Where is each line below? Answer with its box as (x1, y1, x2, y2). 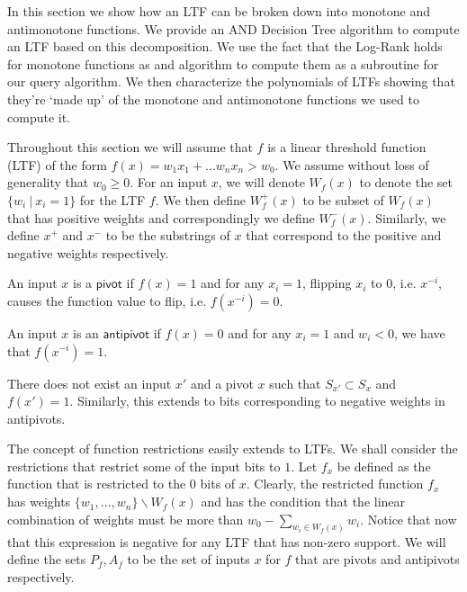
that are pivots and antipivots (295, 550, 460, 569)
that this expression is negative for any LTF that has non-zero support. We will (7, 532, 446, 551)
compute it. (7, 107, 70, 126)
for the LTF (79, 190, 146, 209)
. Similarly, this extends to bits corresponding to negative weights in (69, 391, 445, 410)
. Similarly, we (367, 208, 446, 227)
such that (269, 373, 321, 392)
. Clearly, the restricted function (246, 474, 424, 493)
